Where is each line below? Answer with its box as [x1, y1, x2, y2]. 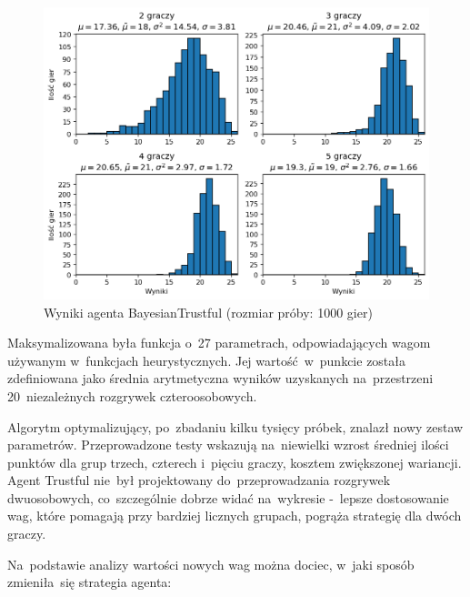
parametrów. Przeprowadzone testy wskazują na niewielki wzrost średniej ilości [7, 435, 449, 454]
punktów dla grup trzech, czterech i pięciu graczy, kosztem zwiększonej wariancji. [7, 452, 462, 471]
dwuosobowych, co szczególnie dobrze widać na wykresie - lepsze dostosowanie [7, 488, 449, 507]
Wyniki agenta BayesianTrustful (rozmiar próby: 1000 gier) [44, 302, 373, 321]
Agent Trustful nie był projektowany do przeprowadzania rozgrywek [7, 471, 391, 490]
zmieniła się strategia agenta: [7, 572, 172, 592]
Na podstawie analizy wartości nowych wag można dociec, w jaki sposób [7, 554, 415, 573]
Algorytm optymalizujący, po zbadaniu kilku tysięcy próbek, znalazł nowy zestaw [7, 417, 464, 436]
